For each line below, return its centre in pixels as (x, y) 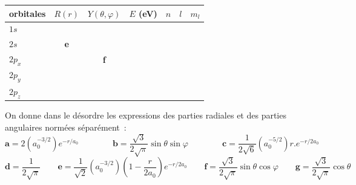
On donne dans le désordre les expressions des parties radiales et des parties (146, 115)
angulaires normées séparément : (66, 127)
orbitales (28, 13)
